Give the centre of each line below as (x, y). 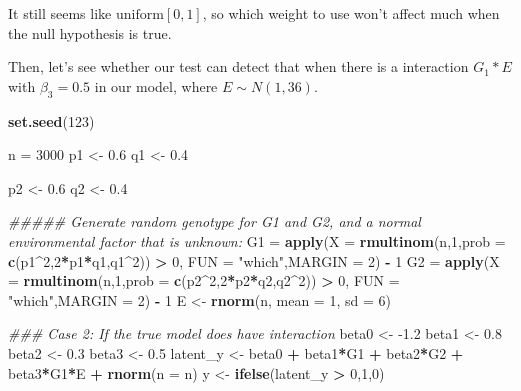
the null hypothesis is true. (90, 32)
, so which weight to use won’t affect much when (351, 13)
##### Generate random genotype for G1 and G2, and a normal (214, 221)
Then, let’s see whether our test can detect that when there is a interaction (238, 66)
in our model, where (156, 85)
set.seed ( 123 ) (51, 120)
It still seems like (60, 13)
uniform (139, 15)
